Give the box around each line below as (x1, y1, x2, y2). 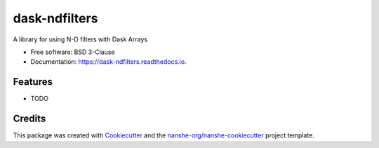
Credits (13, 113, 46, 125)
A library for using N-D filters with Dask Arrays (13, 35, 147, 43)
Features (13, 76, 53, 88)
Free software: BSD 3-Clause (30, 48, 115, 56)
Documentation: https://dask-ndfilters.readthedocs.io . (30, 58, 187, 66)
